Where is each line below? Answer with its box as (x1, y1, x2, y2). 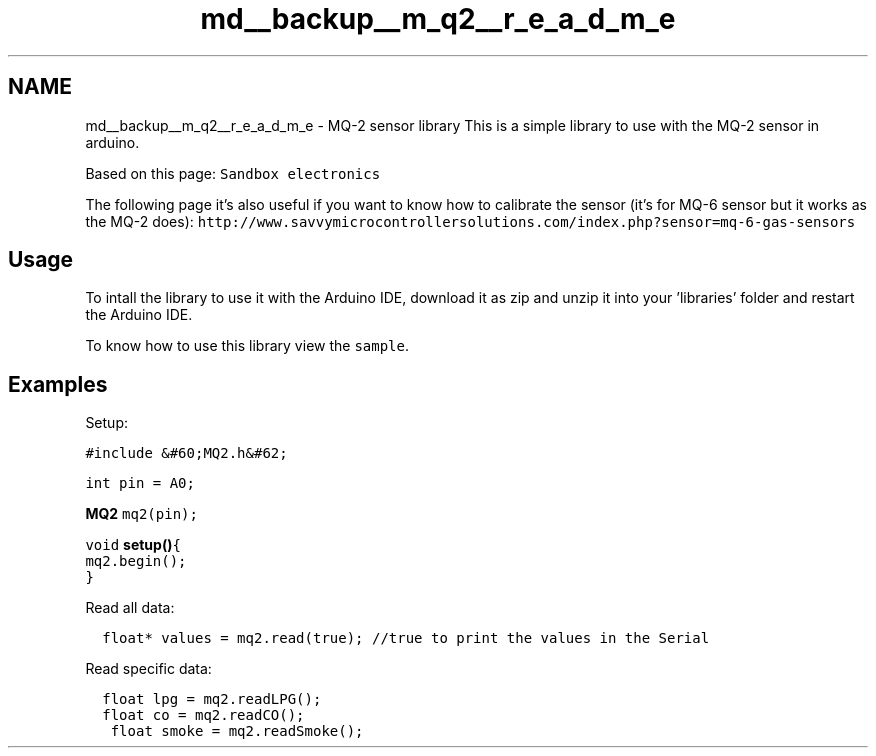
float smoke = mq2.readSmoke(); (110, 723, 364, 740)
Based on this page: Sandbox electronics (85, 164, 381, 182)
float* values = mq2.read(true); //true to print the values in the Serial (102, 630, 710, 647)
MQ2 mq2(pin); (85, 505, 198, 523)
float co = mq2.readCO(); (102, 707, 305, 724)
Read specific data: (85, 660, 212, 678)
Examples (8, 371, 108, 397)
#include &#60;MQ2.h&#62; (85, 445, 288, 462)
